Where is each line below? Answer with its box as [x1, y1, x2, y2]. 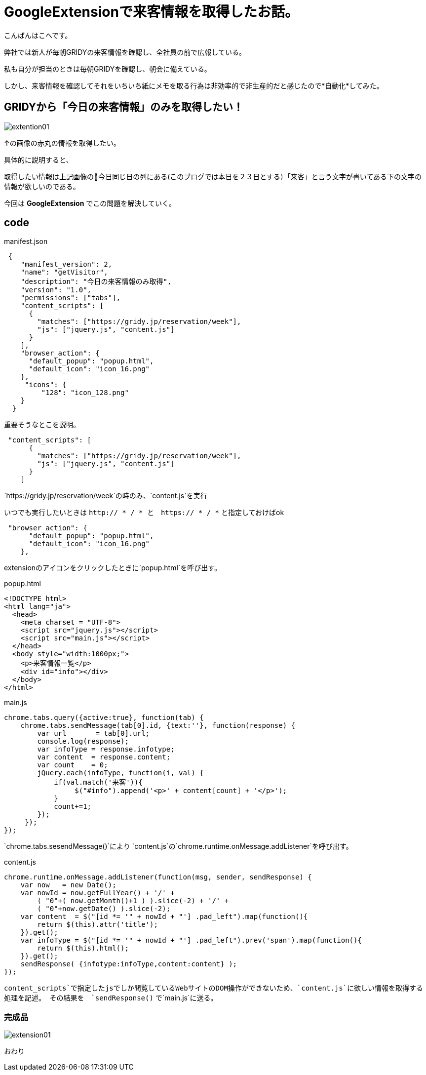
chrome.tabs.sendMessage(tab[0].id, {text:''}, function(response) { [20, 721, 296, 730]
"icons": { [25, 381, 67, 389]
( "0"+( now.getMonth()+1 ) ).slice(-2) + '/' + [37, 897, 229, 905]
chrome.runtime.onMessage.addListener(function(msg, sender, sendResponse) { [4, 873, 312, 881]
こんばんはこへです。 [4, 31, 72, 40]
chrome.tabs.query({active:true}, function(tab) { [4, 714, 204, 722]
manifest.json [4, 237, 48, 246]
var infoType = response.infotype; [37, 745, 175, 754]
